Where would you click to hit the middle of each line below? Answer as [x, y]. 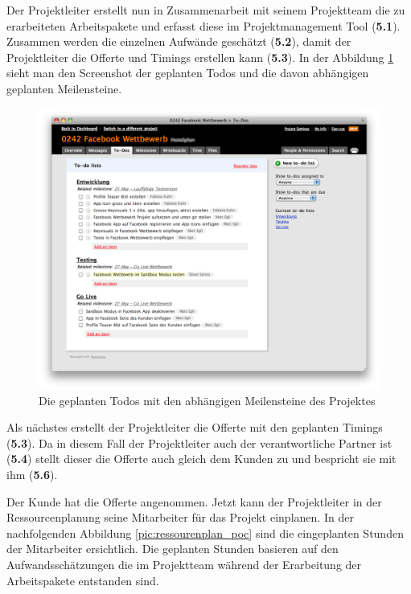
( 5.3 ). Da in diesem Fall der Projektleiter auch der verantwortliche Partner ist [199, 442]
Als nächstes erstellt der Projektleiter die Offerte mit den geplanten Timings [195, 427]
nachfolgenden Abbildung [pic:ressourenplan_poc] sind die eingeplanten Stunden [205, 533]
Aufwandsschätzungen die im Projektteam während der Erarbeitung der [184, 564]
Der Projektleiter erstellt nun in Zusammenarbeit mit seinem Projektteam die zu [206, 10]
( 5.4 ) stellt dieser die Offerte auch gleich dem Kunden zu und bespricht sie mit [201, 459]
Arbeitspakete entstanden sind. [83, 580]
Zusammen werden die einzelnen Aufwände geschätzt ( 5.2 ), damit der [179, 41]
